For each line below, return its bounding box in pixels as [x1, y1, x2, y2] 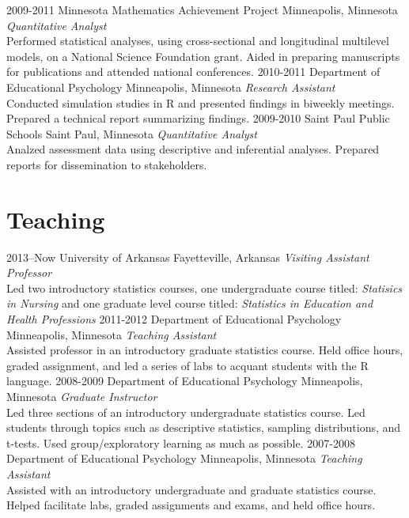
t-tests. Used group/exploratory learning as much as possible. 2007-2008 [6, 434, 355, 451]
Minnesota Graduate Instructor [6, 388, 157, 404]
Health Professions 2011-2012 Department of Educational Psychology [6, 311, 342, 327]
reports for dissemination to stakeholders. [6, 156, 207, 172]
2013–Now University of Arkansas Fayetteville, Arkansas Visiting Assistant [6, 248, 369, 265]
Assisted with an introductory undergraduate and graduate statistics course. [6, 481, 377, 497]
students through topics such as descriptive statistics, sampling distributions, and [6, 419, 401, 436]
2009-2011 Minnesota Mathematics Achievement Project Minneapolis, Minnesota [6, 2, 398, 17]
